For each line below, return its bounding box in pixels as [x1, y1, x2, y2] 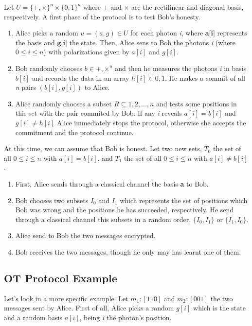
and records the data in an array [32, 72, 129, 83]
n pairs [15, 82, 36, 92]
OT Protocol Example [4, 270, 117, 285]
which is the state [193, 303, 246, 313]
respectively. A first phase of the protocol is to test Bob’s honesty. [4, 11, 200, 21]
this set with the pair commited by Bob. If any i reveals [15, 108, 182, 118]
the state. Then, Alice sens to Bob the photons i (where [69, 37, 236, 47]
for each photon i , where [130, 28, 203, 38]
